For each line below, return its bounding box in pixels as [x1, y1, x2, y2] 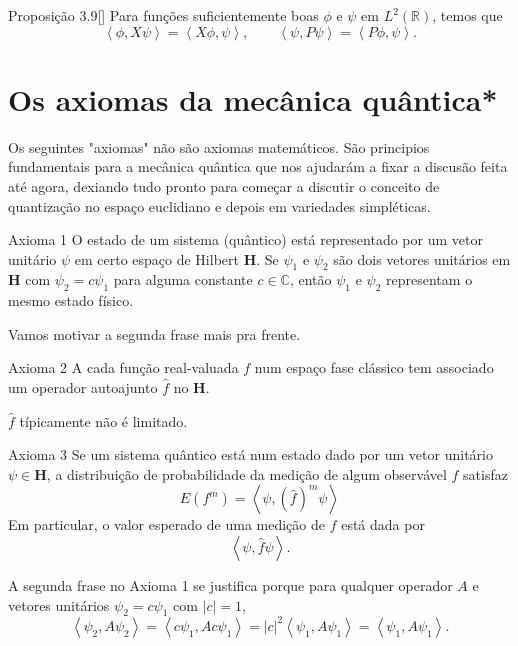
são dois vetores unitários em [333, 248, 511, 269]
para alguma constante [113, 269, 253, 290]
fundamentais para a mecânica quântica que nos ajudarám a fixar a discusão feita [8, 156, 508, 177]
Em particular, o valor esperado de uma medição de [8, 514, 325, 535]
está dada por [341, 514, 425, 535]
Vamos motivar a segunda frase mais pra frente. [8, 323, 301, 344]
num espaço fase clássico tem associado [254, 357, 494, 378]
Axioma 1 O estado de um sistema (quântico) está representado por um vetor [8, 229, 483, 250]
